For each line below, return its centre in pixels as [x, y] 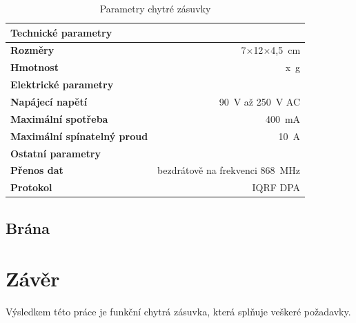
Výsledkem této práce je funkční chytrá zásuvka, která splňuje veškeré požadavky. [178, 312]
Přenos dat [37, 170]
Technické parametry [61, 32]
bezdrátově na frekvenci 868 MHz [229, 170]
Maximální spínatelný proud [79, 136]
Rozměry [32, 50]
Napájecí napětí [49, 101]
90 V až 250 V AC [260, 101]
